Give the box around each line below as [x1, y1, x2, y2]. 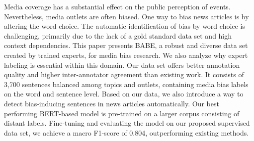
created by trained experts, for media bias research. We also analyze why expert [4, 49, 248, 60]
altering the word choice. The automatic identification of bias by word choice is [4, 21, 245, 31]
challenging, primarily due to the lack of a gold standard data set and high [4, 30, 232, 41]
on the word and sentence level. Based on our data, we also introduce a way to [4, 89, 244, 99]
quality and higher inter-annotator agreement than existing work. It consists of [4, 69, 244, 80]
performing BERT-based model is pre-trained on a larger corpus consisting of [4, 108, 240, 118]
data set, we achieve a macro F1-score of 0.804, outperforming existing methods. [4, 127, 249, 138]
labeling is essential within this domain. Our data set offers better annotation [4, 59, 240, 70]
